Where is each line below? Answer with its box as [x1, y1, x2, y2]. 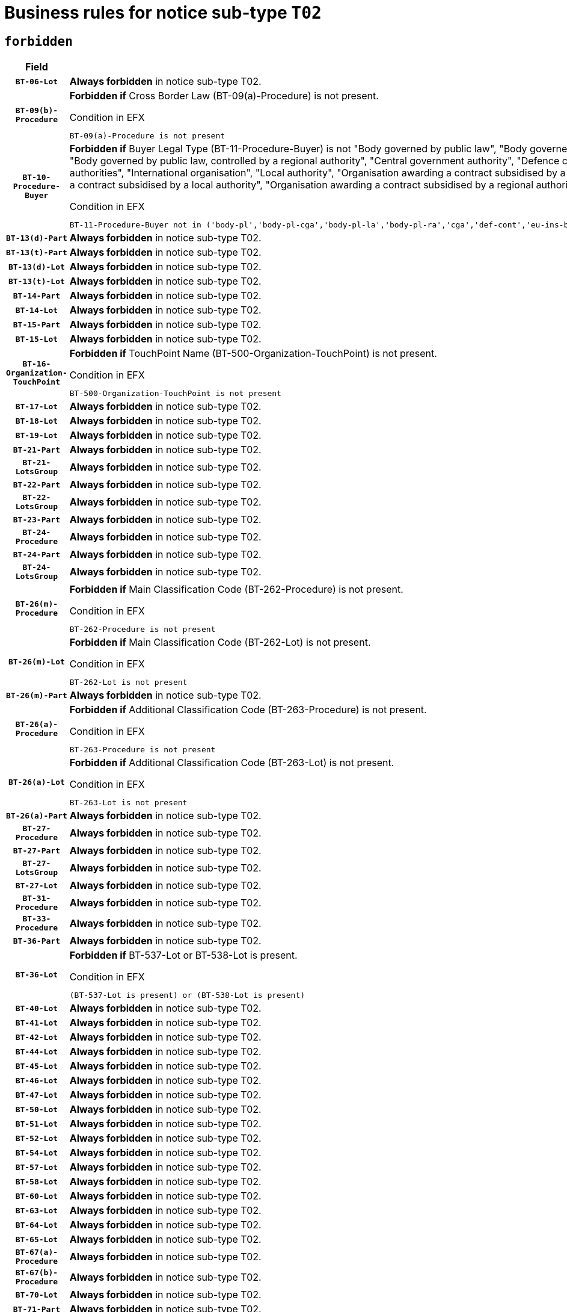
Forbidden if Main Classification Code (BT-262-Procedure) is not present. [69, 583, 403, 596]
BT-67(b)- [15, 1268, 58, 1278]
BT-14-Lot [15, 305, 58, 315]
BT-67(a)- [15, 1248, 58, 1257]
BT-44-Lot [15, 1047, 58, 1056]
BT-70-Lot [15, 1290, 58, 1299]
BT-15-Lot [15, 334, 58, 344]
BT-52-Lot [15, 1133, 58, 1143]
